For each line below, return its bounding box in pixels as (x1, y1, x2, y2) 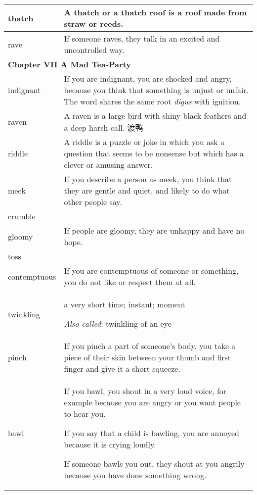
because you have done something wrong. (64, 469, 207, 481)
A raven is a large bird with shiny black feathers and (64, 110, 247, 121)
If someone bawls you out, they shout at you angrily (64, 458, 245, 469)
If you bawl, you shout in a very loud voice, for (64, 385, 227, 396)
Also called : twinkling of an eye (64, 318, 171, 329)
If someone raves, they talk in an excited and (64, 33, 220, 44)
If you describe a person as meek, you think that (64, 173, 232, 185)
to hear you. (64, 408, 106, 419)
